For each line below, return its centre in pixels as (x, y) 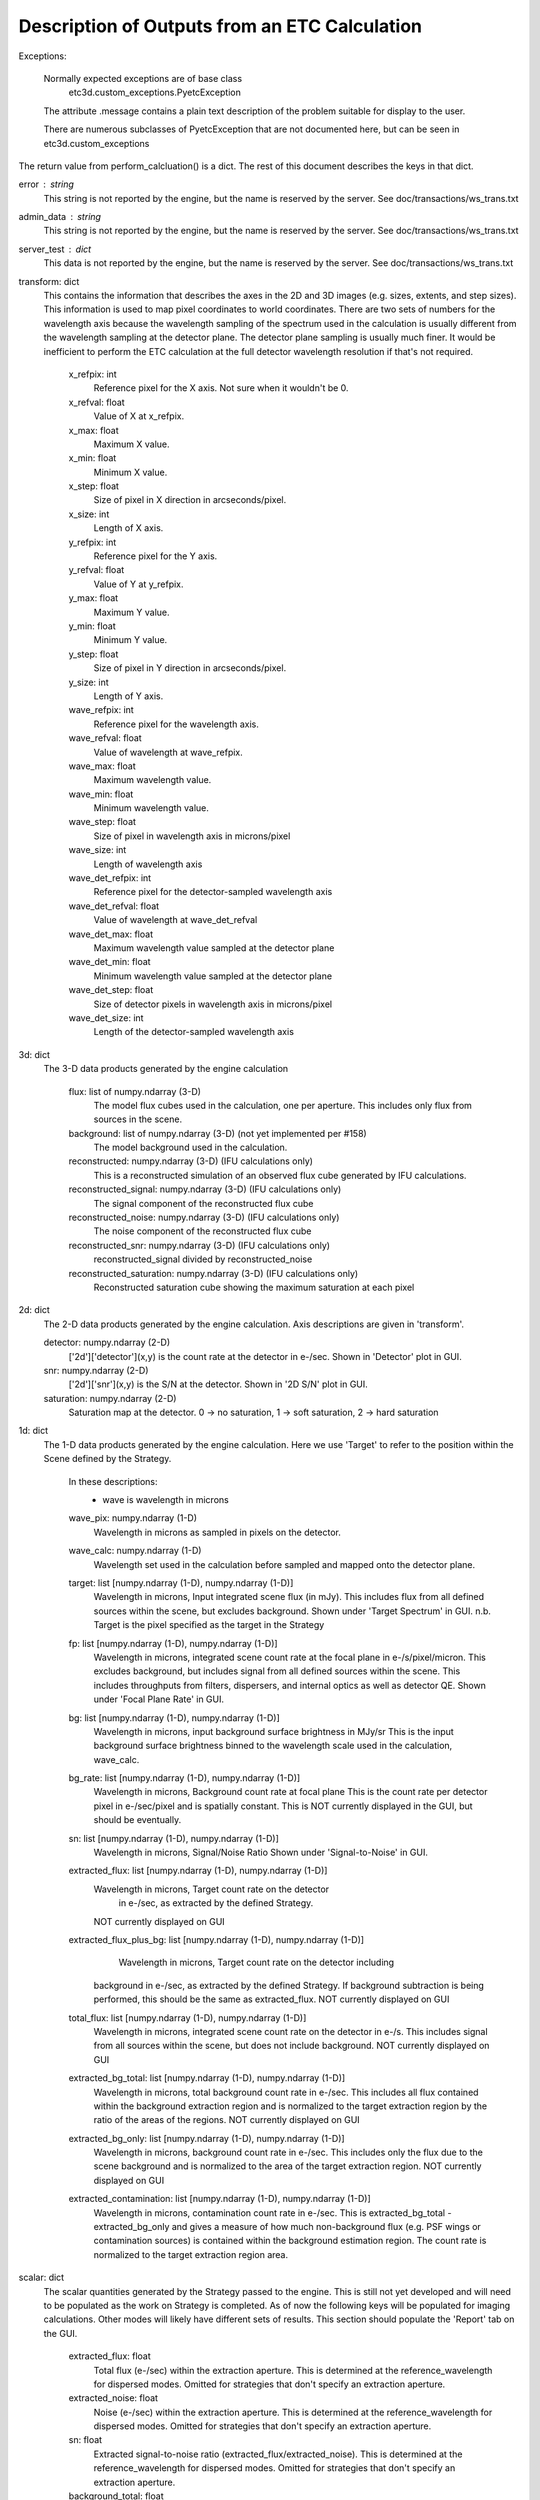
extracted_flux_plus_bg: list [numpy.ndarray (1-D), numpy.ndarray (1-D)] (216, 1939)
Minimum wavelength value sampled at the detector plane (213, 976)
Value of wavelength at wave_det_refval (175, 920)
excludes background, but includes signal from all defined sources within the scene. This (277, 1671)
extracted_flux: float (110, 2356)
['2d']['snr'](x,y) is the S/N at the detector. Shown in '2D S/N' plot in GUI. (218, 1384)
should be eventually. (137, 1820)
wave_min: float (101, 794)
